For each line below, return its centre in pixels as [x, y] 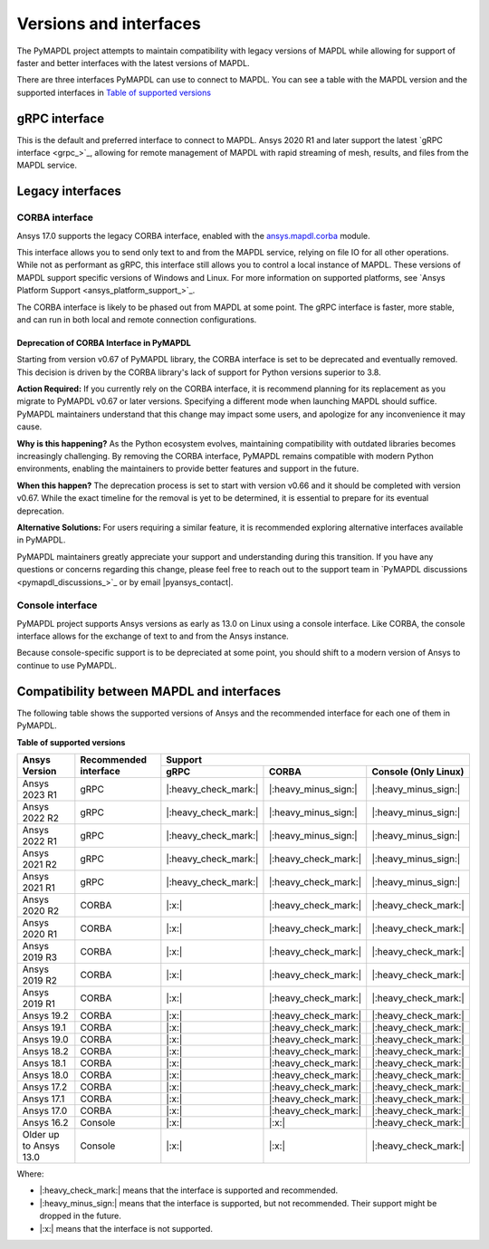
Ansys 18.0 [45, 1075]
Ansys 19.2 [45, 1015]
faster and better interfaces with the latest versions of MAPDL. [133, 62]
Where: [30, 1174]
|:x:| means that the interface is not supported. [126, 1228]
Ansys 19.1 [44, 1027]
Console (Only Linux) [418, 772]
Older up [41, 1134]
